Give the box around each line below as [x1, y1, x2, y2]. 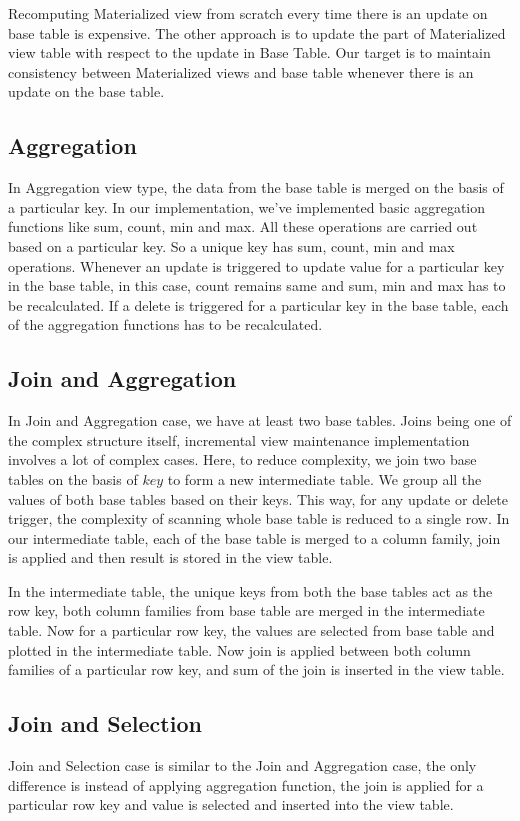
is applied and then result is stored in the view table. [8, 547, 333, 568]
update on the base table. [8, 81, 165, 102]
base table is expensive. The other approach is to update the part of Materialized [8, 22, 506, 43]
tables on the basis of [8, 468, 138, 489]
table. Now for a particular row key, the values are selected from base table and [8, 620, 495, 641]
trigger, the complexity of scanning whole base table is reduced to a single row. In [8, 508, 510, 529]
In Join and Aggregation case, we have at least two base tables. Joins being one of [8, 410, 512, 431]
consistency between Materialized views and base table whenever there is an [8, 61, 474, 82]
